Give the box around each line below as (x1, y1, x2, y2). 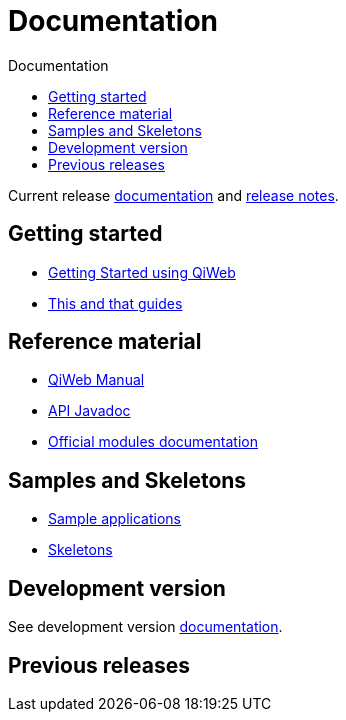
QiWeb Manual (48, 371, 145, 389)
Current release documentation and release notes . (8, 186, 339, 204)
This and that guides (48, 294, 183, 312)
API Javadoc (48, 402, 131, 420)
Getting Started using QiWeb (48, 263, 236, 281)
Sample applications (48, 510, 181, 528)
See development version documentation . (8, 618, 283, 636)
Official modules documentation (48, 433, 258, 451)
